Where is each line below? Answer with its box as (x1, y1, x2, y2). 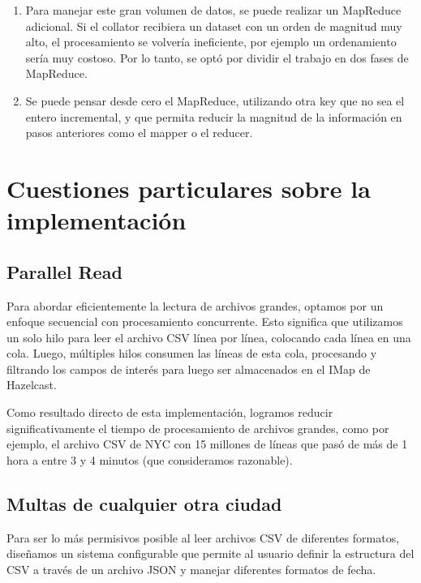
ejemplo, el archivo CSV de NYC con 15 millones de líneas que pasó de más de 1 (6, 435, 408, 452)
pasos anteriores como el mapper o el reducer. (25, 124, 253, 141)
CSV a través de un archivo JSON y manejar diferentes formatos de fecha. (6, 560, 376, 577)
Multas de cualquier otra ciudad (6, 491, 282, 516)
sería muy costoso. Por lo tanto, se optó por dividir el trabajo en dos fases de (25, 49, 409, 66)
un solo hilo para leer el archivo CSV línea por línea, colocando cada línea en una (6, 328, 411, 345)
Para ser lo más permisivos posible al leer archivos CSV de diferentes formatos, (6, 529, 400, 546)
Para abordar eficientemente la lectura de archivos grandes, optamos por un (6, 297, 384, 314)
